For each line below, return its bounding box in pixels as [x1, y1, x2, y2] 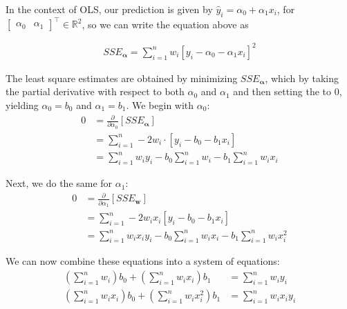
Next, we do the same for [6, 176, 113, 190]
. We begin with [126, 98, 194, 112]
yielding [6, 98, 39, 112]
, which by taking [265, 70, 339, 85]
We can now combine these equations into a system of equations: [6, 254, 280, 268]
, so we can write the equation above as [82, 17, 249, 31]
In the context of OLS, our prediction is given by [6, 2, 213, 16]
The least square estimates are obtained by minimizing [6, 70, 238, 85]
